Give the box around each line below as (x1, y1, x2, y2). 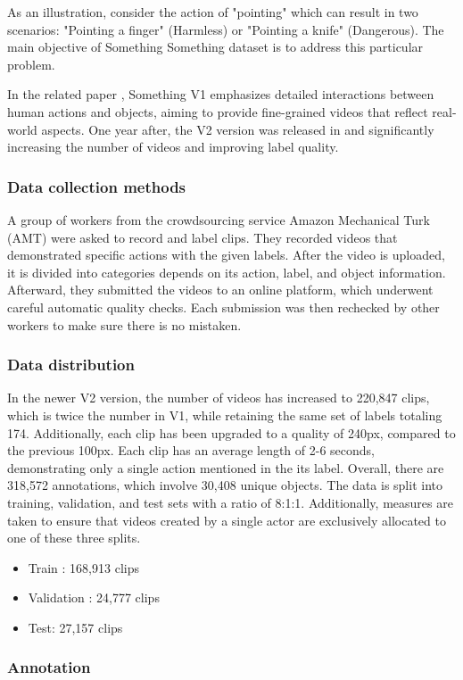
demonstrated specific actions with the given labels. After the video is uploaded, (7, 245, 445, 264)
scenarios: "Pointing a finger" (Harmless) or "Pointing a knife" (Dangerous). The (7, 20, 444, 38)
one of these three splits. (7, 528, 141, 547)
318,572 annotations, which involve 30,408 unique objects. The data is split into (7, 476, 442, 494)
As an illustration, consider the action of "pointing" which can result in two (7, 3, 418, 21)
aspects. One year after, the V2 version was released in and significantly (41, 120, 434, 138)
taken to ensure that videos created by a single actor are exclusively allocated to (7, 510, 446, 529)
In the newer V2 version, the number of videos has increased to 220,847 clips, (7, 388, 430, 407)
